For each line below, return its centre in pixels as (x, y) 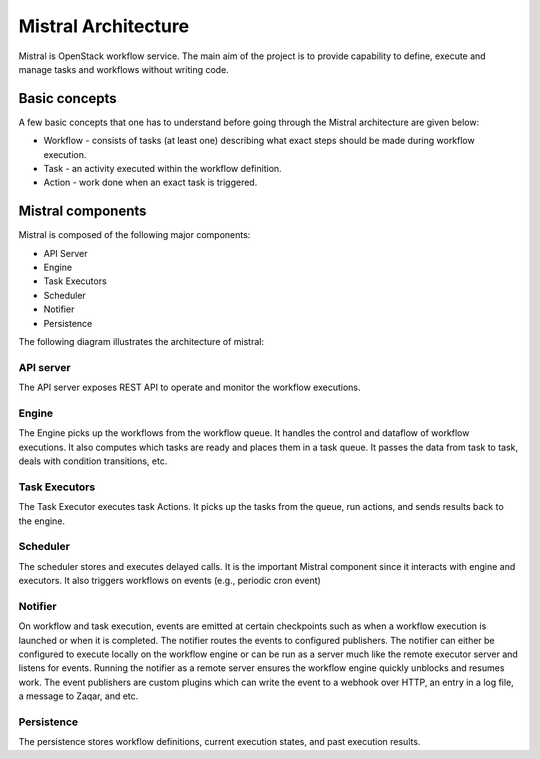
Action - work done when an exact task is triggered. (150, 182)
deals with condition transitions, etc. (93, 461)
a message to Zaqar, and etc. (78, 696)
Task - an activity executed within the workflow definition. (162, 169)
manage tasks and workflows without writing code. (123, 69)
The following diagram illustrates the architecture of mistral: (141, 342)
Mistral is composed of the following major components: (134, 235)
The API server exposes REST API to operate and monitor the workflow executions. (189, 387)
